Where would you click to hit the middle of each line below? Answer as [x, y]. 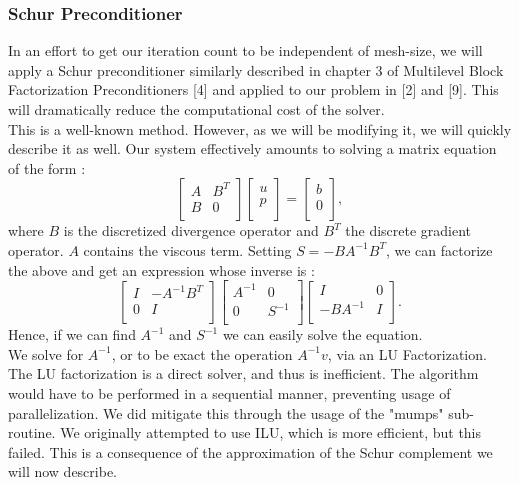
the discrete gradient [408, 230]
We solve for [46, 353]
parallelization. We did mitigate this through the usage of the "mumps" [226, 412]
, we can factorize [439, 249]
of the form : [47, 167]
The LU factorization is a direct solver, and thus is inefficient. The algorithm [243, 373]
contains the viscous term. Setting [187, 249]
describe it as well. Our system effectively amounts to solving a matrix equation [252, 148]
